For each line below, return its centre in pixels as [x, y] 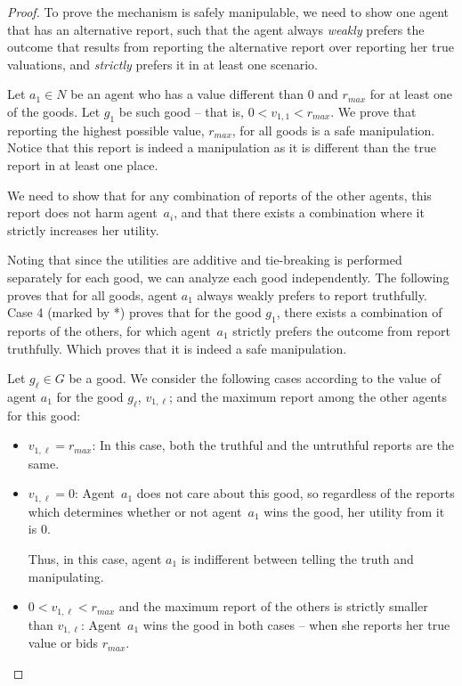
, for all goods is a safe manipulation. [333, 130]
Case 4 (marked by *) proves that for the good [134, 312]
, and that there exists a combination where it [299, 212]
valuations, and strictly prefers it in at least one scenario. [162, 64]
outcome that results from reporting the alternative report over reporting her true [231, 47]
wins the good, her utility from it [354, 511]
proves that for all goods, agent [93, 294]
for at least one [411, 94]
